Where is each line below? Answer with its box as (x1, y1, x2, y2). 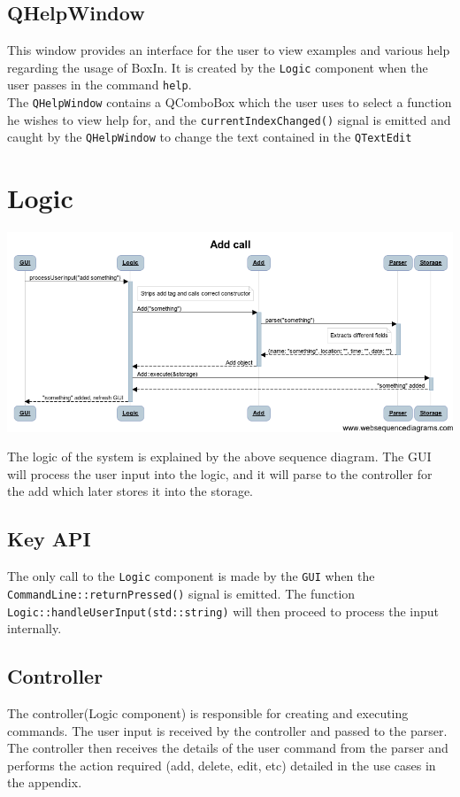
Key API (7, 525, 91, 553)
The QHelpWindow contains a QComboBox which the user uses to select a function (7, 93, 452, 112)
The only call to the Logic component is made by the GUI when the (7, 567, 375, 585)
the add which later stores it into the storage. (7, 482, 253, 500)
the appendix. (7, 773, 82, 792)
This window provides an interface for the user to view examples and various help (7, 41, 450, 59)
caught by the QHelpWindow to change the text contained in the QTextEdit (7, 128, 412, 146)
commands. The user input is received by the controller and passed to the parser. (7, 721, 448, 739)
